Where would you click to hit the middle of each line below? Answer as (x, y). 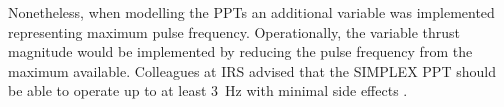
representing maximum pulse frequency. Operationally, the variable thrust (234, 31)
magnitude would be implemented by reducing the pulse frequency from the (240, 51)
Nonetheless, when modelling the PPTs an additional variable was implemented (251, 12)
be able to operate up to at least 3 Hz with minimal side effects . (208, 90)
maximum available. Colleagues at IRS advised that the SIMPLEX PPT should (252, 70)
